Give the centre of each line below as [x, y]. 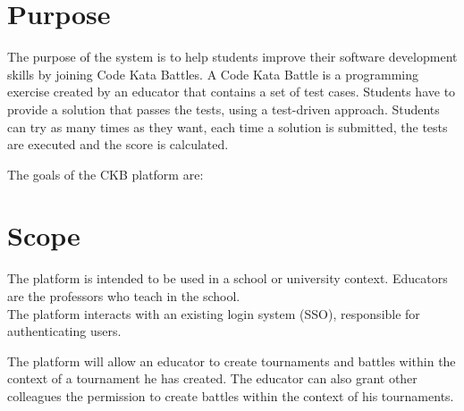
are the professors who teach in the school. [124, 296]
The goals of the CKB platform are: [105, 174]
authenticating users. [64, 331]
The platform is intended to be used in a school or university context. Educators [228, 278]
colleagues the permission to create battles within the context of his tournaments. [231, 395]
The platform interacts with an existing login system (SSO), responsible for [214, 313]
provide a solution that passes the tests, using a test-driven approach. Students [224, 109]
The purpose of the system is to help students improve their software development [232, 57]
